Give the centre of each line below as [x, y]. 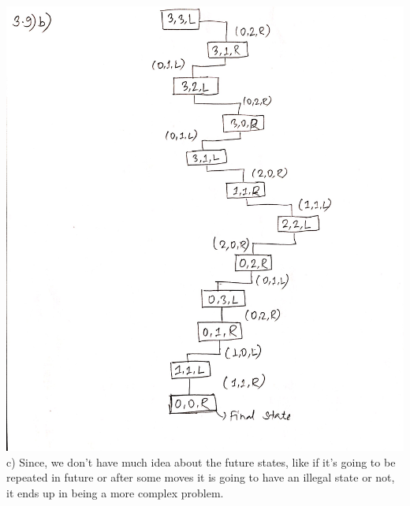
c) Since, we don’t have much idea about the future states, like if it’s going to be [201, 461]
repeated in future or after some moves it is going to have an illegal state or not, [201, 477]
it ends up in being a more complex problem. [115, 492]
